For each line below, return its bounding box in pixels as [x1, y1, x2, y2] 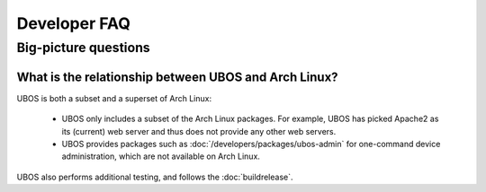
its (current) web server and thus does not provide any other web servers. [61, 126, 337, 136]
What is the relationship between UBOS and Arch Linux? [16, 69, 338, 84]
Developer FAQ [16, 13, 130, 33]
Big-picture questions [16, 39, 150, 56]
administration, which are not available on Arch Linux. [61, 151, 261, 161]
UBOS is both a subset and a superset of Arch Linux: [16, 92, 211, 103]
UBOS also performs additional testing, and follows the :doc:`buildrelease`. [16, 171, 293, 182]
